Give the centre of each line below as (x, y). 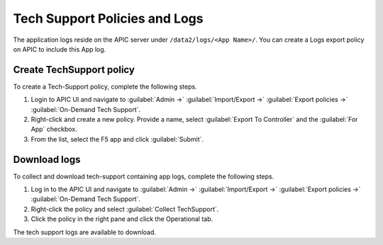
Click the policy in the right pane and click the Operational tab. (122, 219)
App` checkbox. (54, 129)
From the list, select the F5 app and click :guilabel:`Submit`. (117, 139)
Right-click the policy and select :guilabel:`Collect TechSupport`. (125, 209)
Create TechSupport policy (74, 70)
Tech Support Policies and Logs (108, 18)
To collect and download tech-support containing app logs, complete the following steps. (144, 176)
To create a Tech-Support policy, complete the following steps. (105, 86)
